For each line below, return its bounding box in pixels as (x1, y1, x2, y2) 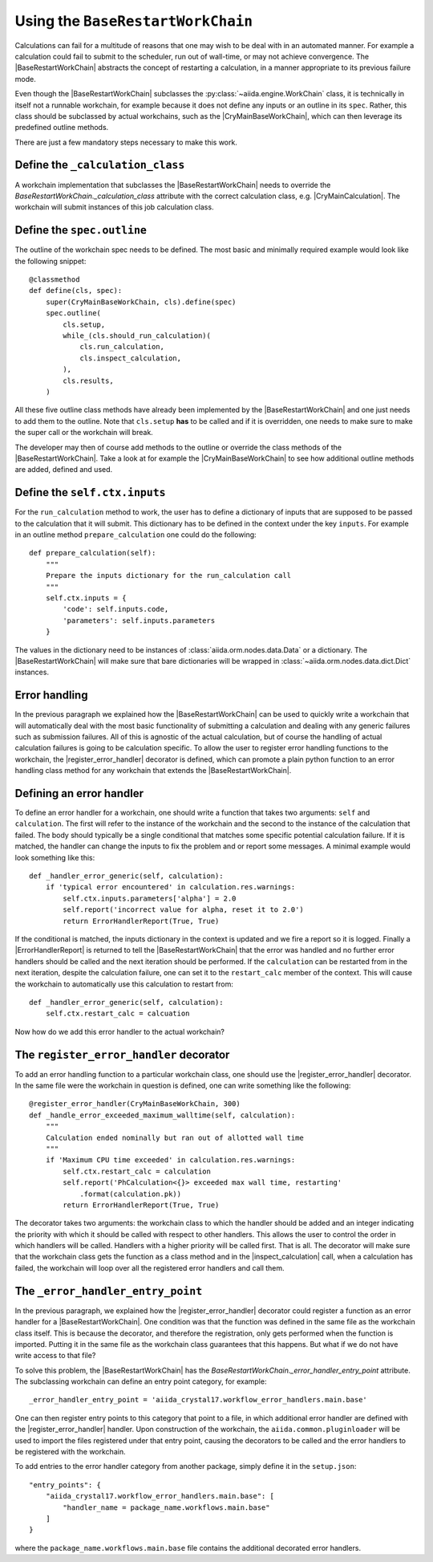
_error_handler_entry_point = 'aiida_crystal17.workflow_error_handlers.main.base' (29, 1395, 368, 1405)
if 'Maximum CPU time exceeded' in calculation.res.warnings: (45, 1156, 296, 1165)
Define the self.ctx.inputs (14, 486, 166, 499)
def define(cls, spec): (29, 286, 123, 295)
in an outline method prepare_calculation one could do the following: (14, 530, 257, 539)
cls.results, (63, 376, 114, 385)
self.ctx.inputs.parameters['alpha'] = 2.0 (63, 893, 237, 903)
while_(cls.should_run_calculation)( (63, 332, 212, 340)
